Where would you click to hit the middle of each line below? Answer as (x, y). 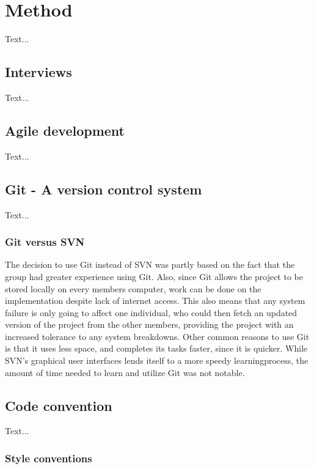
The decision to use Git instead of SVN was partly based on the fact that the (150, 264)
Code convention (59, 405)
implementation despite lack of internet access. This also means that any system (155, 301)
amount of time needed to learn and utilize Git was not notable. (125, 372)
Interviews (38, 72)
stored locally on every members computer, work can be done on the (133, 288)
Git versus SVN (45, 242)
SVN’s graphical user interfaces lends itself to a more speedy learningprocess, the (157, 360)
